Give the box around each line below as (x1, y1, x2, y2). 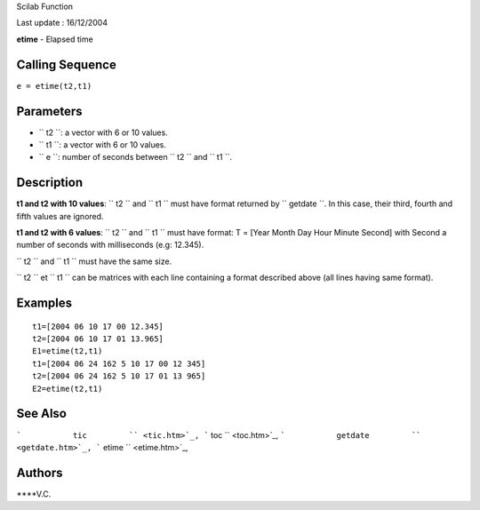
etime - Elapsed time (16, 34, 93, 44)
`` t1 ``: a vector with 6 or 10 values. (38, 139, 167, 150)
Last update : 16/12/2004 (16, 18, 108, 28)
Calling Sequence (16, 57, 117, 72)
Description (16, 175, 84, 190)
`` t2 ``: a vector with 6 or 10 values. (38, 127, 168, 138)
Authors (16, 465, 63, 480)
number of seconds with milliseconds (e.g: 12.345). (16, 240, 204, 251)
